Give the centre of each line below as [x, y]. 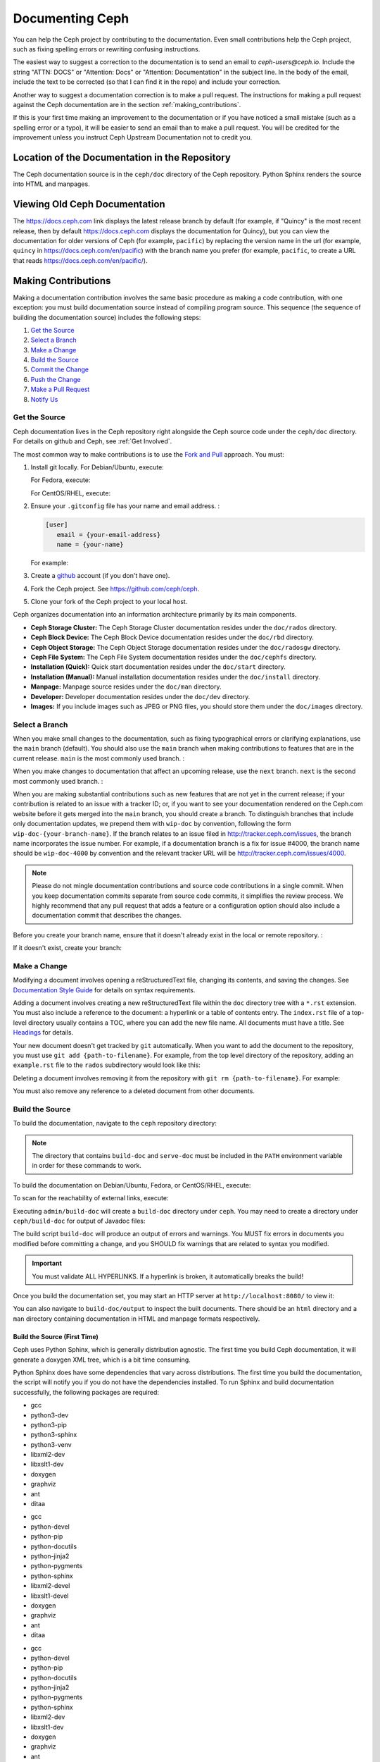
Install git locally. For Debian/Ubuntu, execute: [97, 467]
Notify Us [44, 399]
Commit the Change [60, 369]
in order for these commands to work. [87, 1166]
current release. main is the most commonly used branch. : [99, 758]
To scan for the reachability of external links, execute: [91, 1198]
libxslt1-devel [50, 1596]
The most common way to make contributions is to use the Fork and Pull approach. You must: [148, 454]
